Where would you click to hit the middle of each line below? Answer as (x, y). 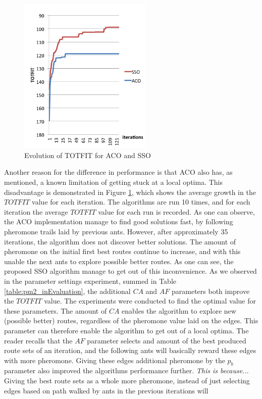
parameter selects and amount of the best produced (167, 340)
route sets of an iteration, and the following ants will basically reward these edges (130, 350)
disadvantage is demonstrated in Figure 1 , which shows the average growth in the (130, 192)
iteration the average (36, 211)
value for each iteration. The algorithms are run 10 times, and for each (141, 202)
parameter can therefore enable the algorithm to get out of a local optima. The (126, 330)
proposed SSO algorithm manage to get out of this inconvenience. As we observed (130, 271)
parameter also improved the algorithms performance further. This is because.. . (126, 370)
